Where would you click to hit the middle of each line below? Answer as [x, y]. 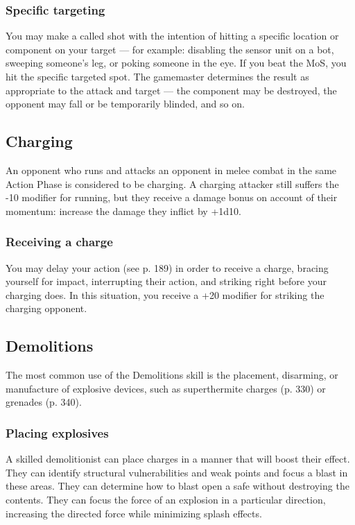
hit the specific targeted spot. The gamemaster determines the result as [157, 76]
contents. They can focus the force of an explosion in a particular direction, [166, 499]
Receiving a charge [59, 242]
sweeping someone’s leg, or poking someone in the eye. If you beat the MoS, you [176, 63]
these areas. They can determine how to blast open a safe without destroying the [177, 486]
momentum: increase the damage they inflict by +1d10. [123, 210]
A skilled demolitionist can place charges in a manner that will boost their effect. [178, 459]
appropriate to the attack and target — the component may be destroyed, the [171, 90]
